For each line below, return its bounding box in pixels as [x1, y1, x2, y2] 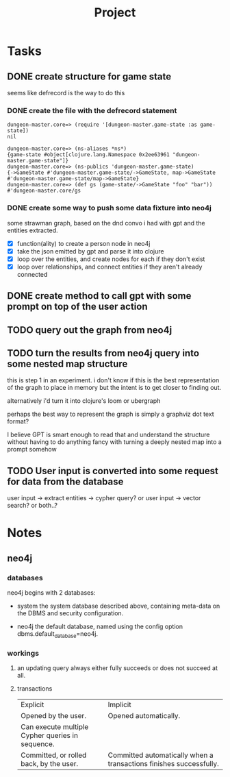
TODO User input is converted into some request [7, 465, 219, 477]
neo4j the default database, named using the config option [16, 622, 183, 631]
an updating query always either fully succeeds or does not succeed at [16, 664, 218, 672]
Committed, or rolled [20, 750, 87, 760]
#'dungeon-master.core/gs [7, 187, 81, 195]
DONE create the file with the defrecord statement [7, 106, 177, 115]
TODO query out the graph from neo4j [7, 324, 172, 336]
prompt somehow [7, 445, 57, 454]
